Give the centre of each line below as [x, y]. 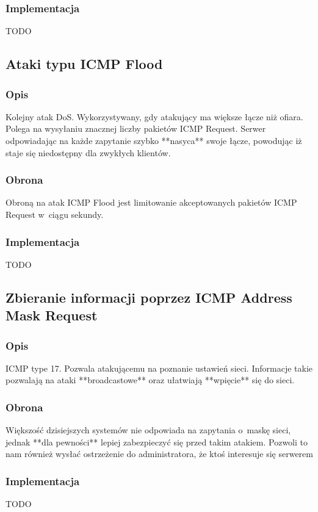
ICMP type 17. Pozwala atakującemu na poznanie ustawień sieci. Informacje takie [159, 368]
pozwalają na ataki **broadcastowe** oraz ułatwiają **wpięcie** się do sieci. [150, 380]
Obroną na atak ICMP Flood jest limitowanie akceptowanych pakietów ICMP [151, 202]
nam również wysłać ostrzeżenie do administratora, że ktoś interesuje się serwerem [159, 454]
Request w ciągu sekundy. [55, 214]
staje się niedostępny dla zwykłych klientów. [88, 152]
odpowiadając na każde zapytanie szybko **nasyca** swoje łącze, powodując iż [154, 140]
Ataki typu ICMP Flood [84, 64]
